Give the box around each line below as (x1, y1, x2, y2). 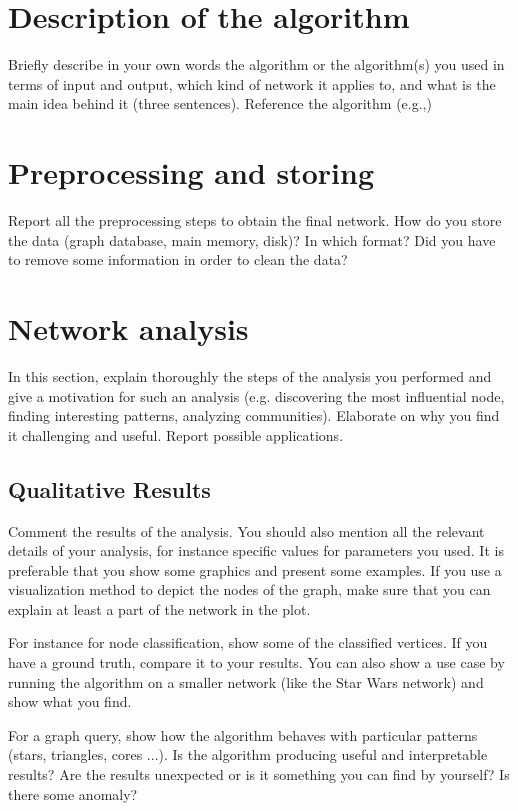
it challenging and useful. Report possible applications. (8, 424, 344, 445)
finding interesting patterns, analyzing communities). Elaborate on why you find (8, 405, 500, 426)
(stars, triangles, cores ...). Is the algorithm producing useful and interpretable (8, 744, 488, 765)
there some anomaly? (8, 783, 138, 804)
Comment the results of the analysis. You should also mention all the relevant (8, 520, 485, 541)
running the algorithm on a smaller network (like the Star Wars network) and (8, 671, 484, 692)
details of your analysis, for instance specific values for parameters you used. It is (8, 540, 504, 561)
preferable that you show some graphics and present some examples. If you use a (8, 559, 502, 580)
